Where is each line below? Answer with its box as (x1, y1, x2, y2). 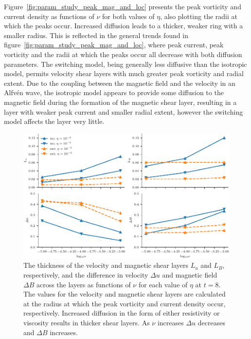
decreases (197, 318, 225, 328)
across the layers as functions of (36, 279, 131, 289)
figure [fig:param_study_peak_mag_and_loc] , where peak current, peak (4, 40, 224, 50)
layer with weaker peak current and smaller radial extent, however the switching (4, 106, 243, 117)
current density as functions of (4, 11, 94, 21)
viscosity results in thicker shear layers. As (23, 318, 150, 328)
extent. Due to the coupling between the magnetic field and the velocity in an (4, 78, 235, 88)
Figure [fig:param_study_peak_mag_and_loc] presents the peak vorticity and (4, 1, 241, 11)
